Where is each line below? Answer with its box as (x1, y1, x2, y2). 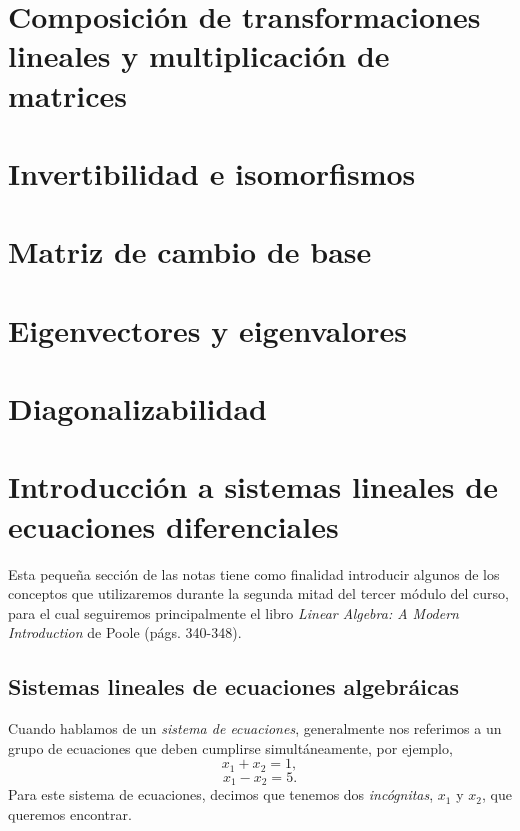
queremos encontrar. (8, 803, 132, 824)
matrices (8, 74, 127, 115)
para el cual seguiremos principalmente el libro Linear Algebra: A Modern (8, 602, 459, 623)
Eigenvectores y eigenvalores (8, 309, 408, 350)
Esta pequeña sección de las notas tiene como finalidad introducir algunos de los (8, 563, 500, 584)
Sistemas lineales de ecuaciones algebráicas (8, 671, 459, 702)
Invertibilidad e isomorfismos (8, 152, 416, 193)
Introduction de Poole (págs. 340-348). (8, 622, 242, 643)
